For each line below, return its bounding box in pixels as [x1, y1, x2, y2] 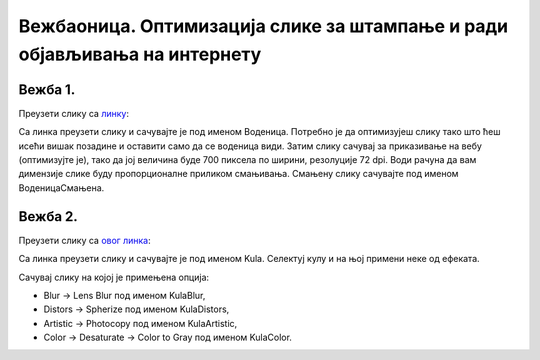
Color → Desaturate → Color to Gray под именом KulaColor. [43, 331, 292, 344]
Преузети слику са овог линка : [18, 234, 151, 246]
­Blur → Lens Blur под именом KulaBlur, [43, 289, 206, 301]
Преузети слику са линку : [18, 107, 130, 119]
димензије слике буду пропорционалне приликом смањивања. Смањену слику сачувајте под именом [18, 168, 459, 180]
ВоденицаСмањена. [18, 181, 105, 194]
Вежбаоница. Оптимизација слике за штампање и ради [18, 15, 509, 37]
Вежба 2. [18, 208, 79, 225]
